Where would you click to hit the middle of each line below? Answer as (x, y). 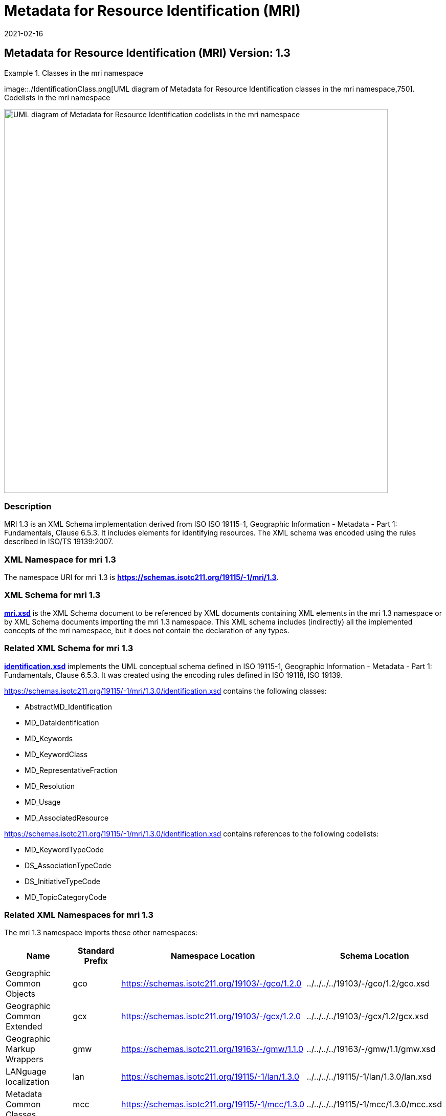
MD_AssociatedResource (67, 818)
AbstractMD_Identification (68, 706)
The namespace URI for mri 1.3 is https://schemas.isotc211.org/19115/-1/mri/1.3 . (141, 577)
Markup (20, 1049)
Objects (20, 994)
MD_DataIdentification (62, 722)
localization (28, 1082)
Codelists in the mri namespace (57, 97)
